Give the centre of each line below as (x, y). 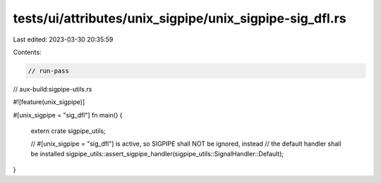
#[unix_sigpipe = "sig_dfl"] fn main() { (68, 115)
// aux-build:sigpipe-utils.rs (53, 89)
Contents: (27, 52)
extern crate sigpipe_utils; (68, 131)
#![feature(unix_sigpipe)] (49, 102)
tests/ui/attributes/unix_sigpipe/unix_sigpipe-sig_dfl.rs (180, 18)
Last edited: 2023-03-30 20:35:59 (63, 39)
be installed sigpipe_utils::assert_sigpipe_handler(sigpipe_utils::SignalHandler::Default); (157, 153)
